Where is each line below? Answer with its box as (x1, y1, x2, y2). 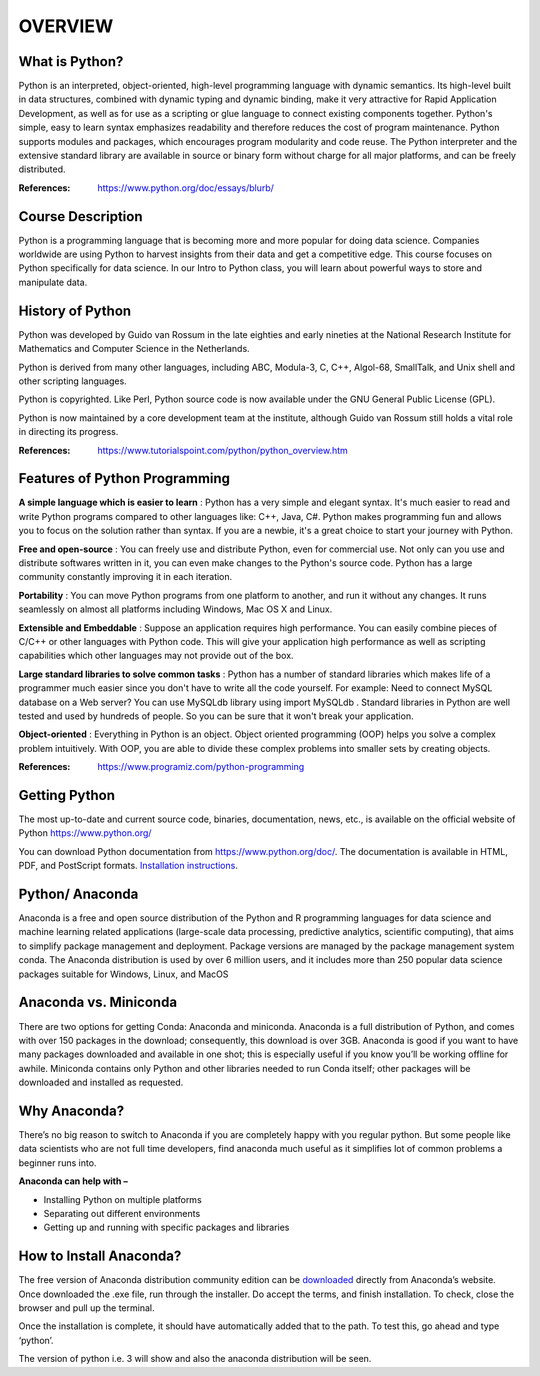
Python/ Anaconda (18, 885, 139, 902)
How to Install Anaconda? (18, 1248, 182, 1265)
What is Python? (18, 53, 124, 70)
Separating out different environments (43, 1207, 201, 1219)
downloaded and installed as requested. (18, 1076, 184, 1089)
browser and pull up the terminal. (18, 1302, 155, 1314)
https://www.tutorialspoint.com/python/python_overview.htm (97, 444, 349, 456)
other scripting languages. (18, 375, 127, 387)
